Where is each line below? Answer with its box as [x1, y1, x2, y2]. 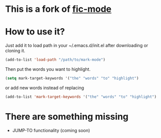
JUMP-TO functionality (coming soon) [12, 127, 90, 133]
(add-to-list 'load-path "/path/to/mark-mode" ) [5, 57, 106, 62]
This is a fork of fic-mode [5, 3, 112, 15]
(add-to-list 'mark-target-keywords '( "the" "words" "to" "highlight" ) [5, 94, 157, 99]
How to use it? [5, 26, 65, 38]
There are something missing [5, 111, 129, 122]
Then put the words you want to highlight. [5, 66, 91, 72]
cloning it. [5, 48, 26, 54]
